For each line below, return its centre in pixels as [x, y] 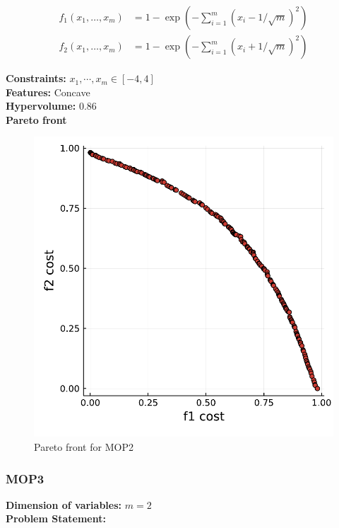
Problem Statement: [56, 518]
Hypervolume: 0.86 [51, 106]
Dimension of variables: [64, 504]
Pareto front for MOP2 [84, 447]
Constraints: [36, 78]
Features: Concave [48, 92]
